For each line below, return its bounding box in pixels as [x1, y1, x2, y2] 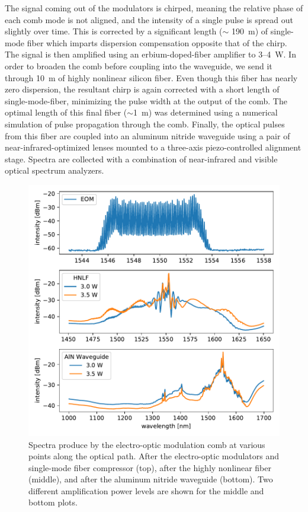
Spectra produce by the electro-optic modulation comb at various [28, 438, 265, 450]
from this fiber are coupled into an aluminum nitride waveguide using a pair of [5, 129, 290, 142]
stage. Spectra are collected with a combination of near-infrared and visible [5, 152, 278, 165]
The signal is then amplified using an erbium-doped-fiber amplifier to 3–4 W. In [5, 48, 296, 60]
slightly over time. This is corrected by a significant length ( [5, 25, 223, 37]
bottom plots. [28, 496, 78, 508]
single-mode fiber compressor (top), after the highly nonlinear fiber [28, 461, 272, 473]
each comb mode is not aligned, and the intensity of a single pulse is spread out [5, 13, 293, 25]
